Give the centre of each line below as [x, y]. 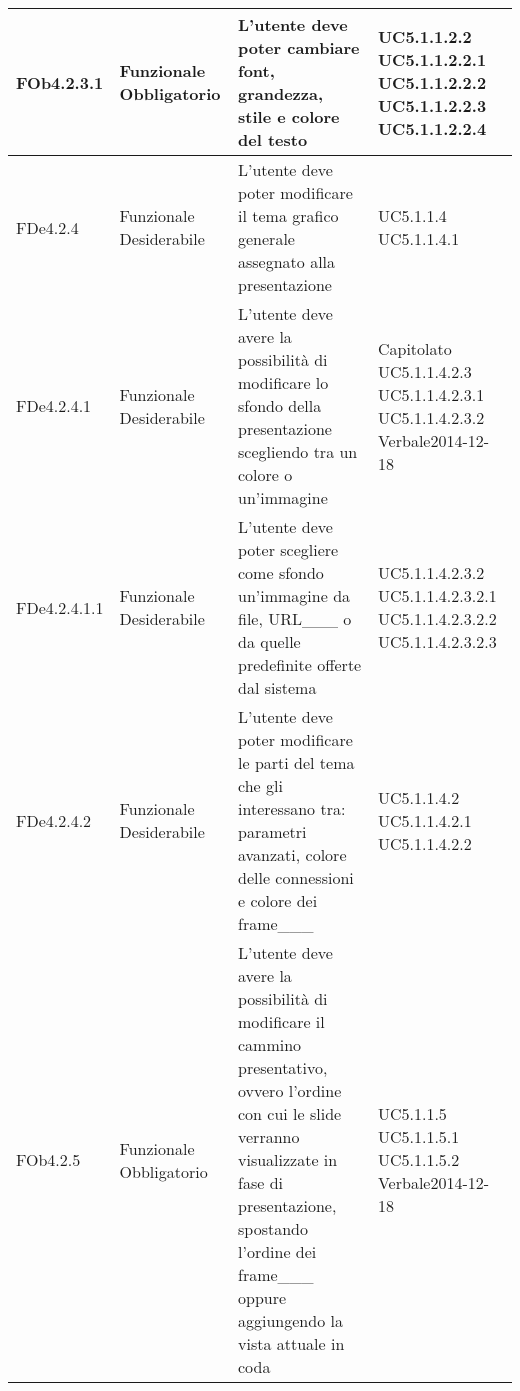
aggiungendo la [290, 1320]
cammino [270, 1044]
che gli [260, 785]
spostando [273, 1228]
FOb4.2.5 [48, 1159]
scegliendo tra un [298, 451]
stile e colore [289, 116]
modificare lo [283, 382]
